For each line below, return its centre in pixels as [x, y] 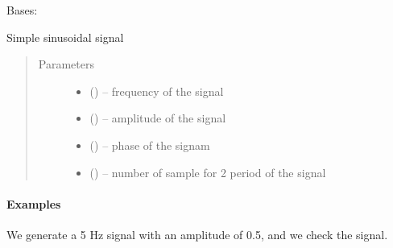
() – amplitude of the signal [158, 118]
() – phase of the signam [150, 145]
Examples [34, 203]
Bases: [22, 10]
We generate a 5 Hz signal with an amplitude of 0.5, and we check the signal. [197, 234]
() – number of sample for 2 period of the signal [208, 172]
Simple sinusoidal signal [65, 37]
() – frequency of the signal [157, 91]
